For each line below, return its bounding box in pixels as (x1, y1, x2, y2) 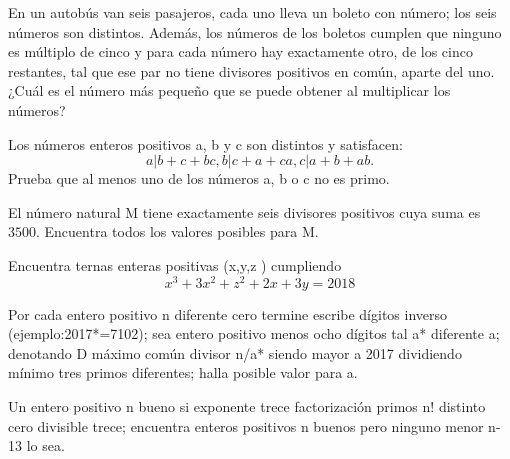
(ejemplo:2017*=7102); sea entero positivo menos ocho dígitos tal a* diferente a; (8, 323, 500, 344)
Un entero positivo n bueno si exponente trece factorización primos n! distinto (8, 395, 486, 416)
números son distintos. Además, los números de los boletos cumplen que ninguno (8, 21, 502, 42)
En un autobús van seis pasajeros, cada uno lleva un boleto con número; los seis (8, 2, 497, 22)
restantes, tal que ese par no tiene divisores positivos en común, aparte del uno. (8, 60, 495, 81)
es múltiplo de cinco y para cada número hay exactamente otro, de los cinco (8, 41, 473, 62)
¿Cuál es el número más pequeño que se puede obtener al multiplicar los (8, 80, 451, 101)
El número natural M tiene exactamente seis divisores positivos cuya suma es (8, 201, 481, 222)
